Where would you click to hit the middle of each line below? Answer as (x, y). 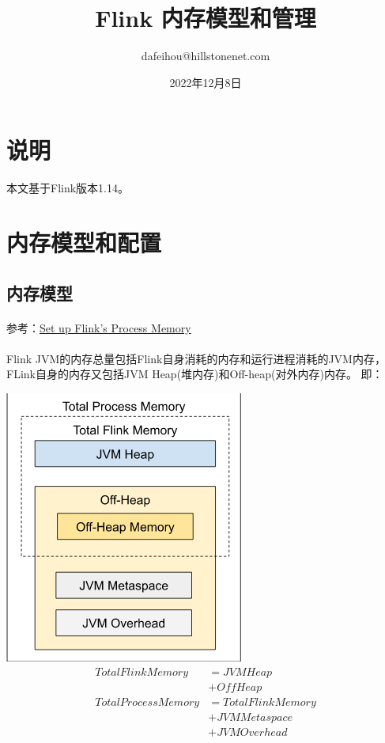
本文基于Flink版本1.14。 (68, 188)
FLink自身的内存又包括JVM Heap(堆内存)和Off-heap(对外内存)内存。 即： (195, 374)
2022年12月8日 (206, 82)
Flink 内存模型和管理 (206, 18)
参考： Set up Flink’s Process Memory (99, 327)
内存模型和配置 (84, 243)
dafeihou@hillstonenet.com (206, 56)
